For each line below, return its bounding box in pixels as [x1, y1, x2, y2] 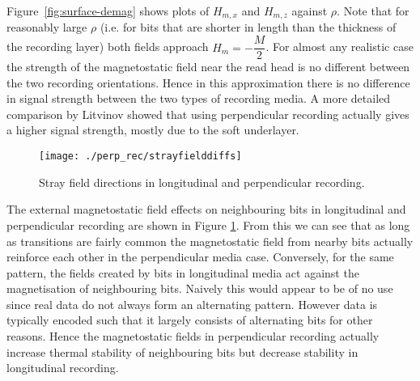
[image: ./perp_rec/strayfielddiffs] [39, 150, 242, 163]
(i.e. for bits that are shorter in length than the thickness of [100, 19, 397, 36]
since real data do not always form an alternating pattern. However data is [6, 295, 378, 312]
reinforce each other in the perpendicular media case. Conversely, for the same [6, 248, 394, 265]
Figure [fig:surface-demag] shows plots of [6, 2, 210, 19]
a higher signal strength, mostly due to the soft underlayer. [6, 121, 299, 138]
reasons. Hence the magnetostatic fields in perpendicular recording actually [6, 328, 380, 345]
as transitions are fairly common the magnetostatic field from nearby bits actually [6, 232, 414, 249]
